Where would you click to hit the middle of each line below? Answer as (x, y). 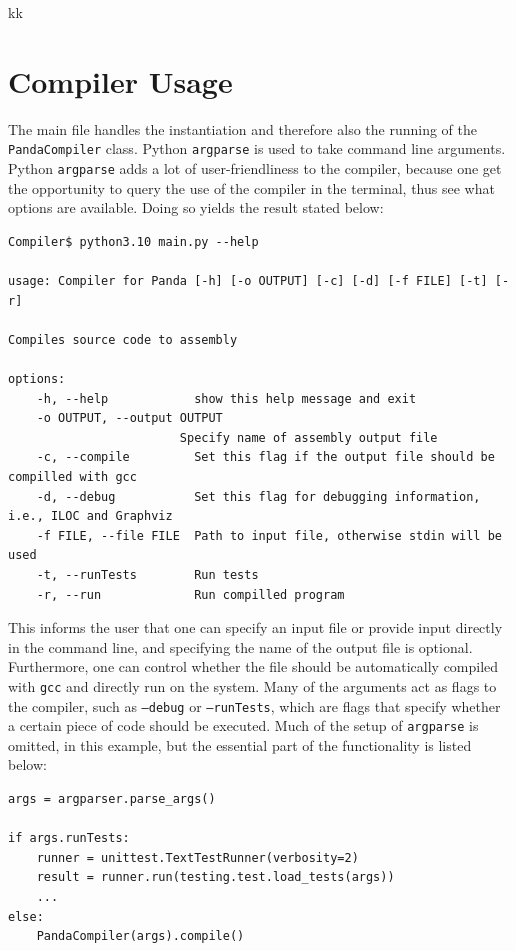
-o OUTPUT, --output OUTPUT (129, 418)
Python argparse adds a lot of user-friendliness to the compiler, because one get (255, 167)
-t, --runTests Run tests (147, 574)
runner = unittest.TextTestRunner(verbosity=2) (197, 857)
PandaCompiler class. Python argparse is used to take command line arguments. (257, 148)
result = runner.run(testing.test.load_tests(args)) (215, 877)
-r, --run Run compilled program (190, 594)
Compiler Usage (120, 80)
